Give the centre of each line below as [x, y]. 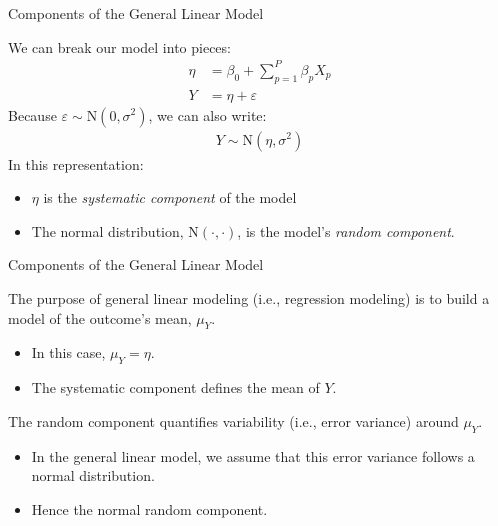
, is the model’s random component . [346, 230]
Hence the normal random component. [149, 508]
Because [32, 114]
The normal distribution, [107, 230]
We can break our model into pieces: [119, 46]
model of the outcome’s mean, [100, 317]
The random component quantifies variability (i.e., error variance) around [233, 420]
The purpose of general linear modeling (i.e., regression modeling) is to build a [249, 297]
